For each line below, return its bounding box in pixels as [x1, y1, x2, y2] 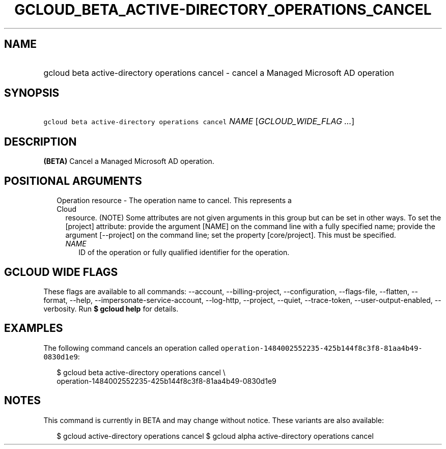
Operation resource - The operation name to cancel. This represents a [57, 196, 292, 205]
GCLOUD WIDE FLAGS [4, 265, 118, 278]
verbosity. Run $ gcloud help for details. [43, 304, 179, 313]
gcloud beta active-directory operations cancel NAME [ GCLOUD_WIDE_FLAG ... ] [43, 116, 355, 127]
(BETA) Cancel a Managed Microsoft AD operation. [43, 157, 214, 166]
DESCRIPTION [4, 135, 77, 148]
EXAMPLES [4, 322, 63, 335]
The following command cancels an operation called [43, 343, 219, 352]
